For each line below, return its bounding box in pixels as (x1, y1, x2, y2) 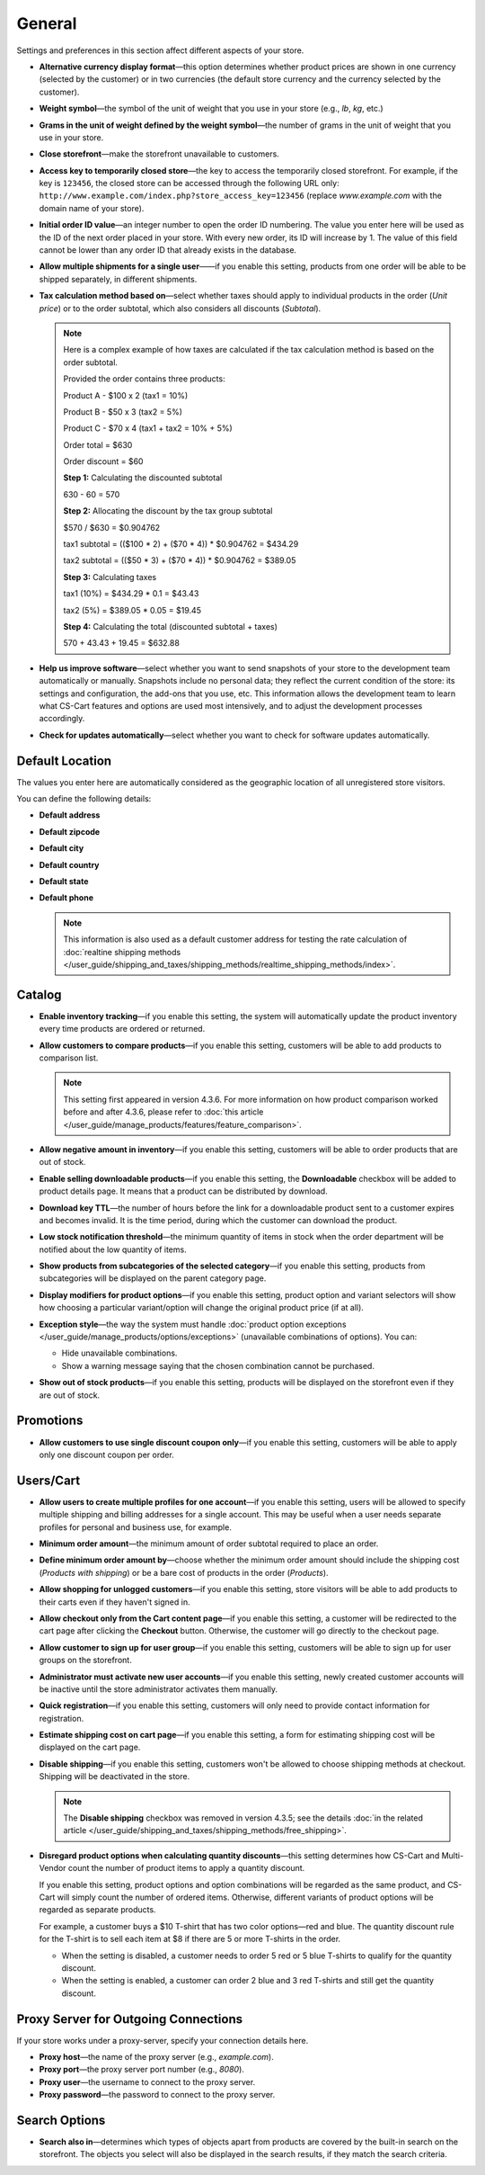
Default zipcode (39, 826, 101, 837)
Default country (39, 859, 100, 870)
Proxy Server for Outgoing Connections (16, 2011, 243, 2027)
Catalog (16, 987, 62, 1002)
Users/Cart (16, 1472, 81, 1488)
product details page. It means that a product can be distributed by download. (39, 1186, 328, 1196)
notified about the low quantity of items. (39, 1244, 188, 1255)
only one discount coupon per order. (39, 1449, 174, 1460)
